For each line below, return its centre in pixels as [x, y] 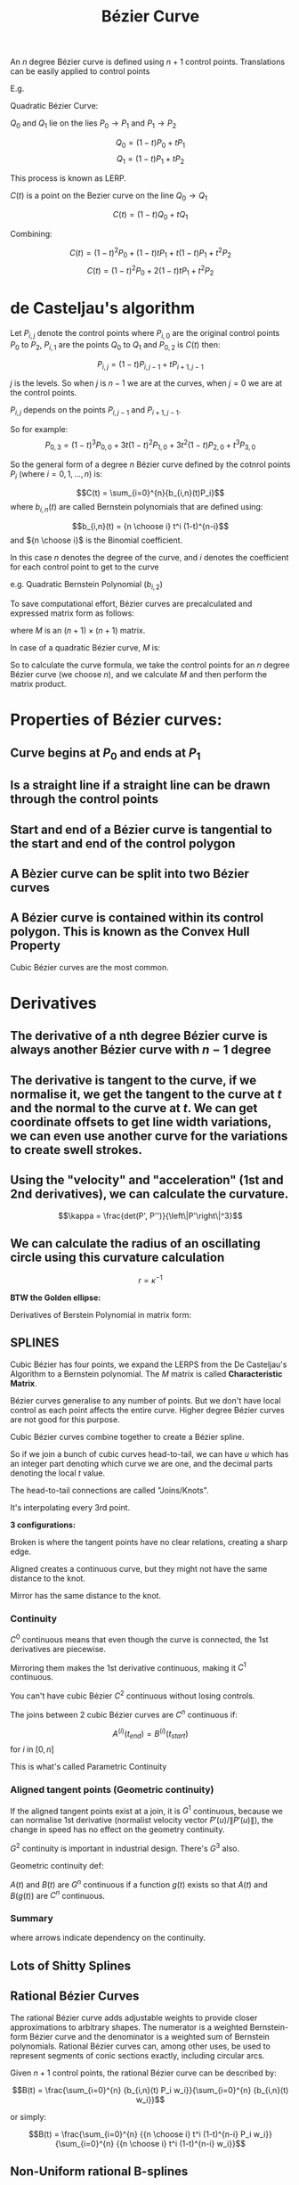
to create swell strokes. [77, 1150]
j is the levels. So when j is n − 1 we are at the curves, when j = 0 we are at [146, 383]
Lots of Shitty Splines [71, 1965]
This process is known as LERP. [69, 178]
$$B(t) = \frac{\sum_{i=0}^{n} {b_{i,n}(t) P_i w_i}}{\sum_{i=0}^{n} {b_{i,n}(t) [150, 2090]
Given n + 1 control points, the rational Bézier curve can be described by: [143, 2073]
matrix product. [38, 684]
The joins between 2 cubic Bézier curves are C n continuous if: [124, 1714]
